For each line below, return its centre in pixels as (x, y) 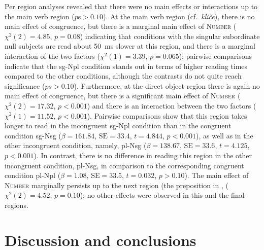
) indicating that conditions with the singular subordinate (170, 36)
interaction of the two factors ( (52, 56)
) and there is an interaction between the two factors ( (172, 105)
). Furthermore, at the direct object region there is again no (167, 85)
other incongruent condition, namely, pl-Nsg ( (76, 145)
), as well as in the (225, 135)
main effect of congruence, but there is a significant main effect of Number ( (123, 96)
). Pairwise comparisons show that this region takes (167, 115)
